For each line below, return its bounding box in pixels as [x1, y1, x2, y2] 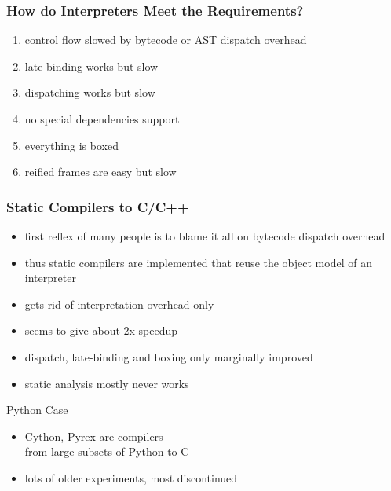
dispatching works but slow [24, 84, 155, 101]
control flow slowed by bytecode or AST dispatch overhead [24, 31, 307, 48]
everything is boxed [24, 137, 119, 153]
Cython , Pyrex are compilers [24, 427, 163, 444]
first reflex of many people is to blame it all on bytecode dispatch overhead [24, 228, 386, 244]
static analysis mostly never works [24, 375, 189, 391]
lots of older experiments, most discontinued [24, 469, 238, 486]
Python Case [6, 401, 68, 418]
